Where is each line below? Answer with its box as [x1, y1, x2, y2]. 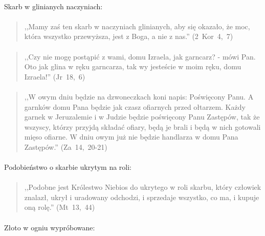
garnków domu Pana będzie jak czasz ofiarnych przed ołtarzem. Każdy [24, 101, 246, 112]
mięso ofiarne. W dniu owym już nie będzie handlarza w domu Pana [24, 131, 238, 142]
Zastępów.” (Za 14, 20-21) [24, 141, 107, 152]
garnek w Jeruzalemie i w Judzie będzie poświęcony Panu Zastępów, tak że [24, 111, 260, 122]
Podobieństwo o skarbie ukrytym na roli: [4, 162, 131, 172]
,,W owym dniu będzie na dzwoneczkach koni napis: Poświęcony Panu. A [24, 91, 254, 102]
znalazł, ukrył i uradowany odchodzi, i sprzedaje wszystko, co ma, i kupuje [24, 191, 259, 202]
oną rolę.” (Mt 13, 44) [24, 202, 95, 212]
